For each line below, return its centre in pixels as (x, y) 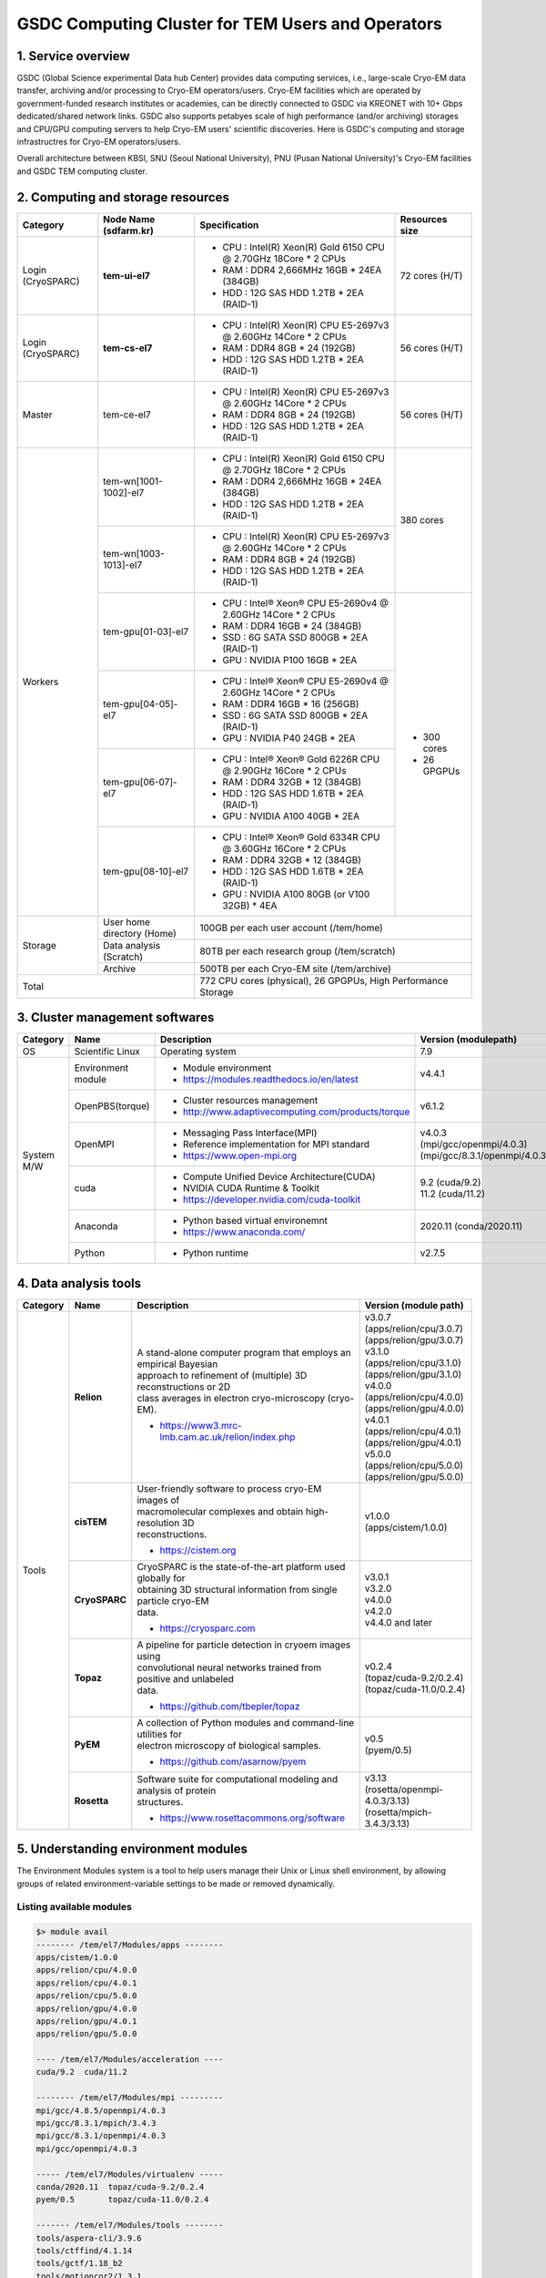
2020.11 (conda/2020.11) (471, 1226)
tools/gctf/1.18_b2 (79, 2263)
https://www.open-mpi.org (240, 1155)
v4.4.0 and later (398, 1622)
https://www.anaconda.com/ (244, 1232)
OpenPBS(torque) (112, 1106)
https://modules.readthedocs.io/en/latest (270, 1080)
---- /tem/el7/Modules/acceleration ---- (130, 2060)
